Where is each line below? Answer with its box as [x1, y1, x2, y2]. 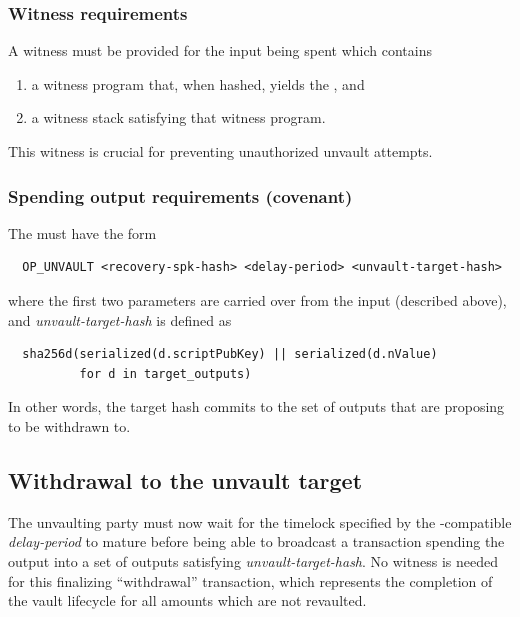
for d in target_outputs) [79, 366, 252, 381]
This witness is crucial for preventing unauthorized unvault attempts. [8, 141, 433, 161]
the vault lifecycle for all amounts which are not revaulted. [8, 590, 367, 611]
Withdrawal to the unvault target [8, 464, 363, 495]
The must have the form [8, 222, 157, 243]
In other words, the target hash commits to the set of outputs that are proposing [8, 396, 505, 417]
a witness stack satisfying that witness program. [31, 107, 326, 128]
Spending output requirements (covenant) [8, 183, 353, 208]
